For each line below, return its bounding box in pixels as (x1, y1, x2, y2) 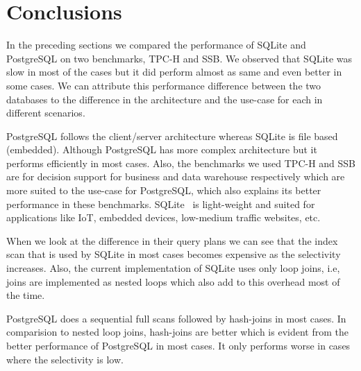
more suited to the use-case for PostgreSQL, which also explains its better (6, 183, 321, 198)
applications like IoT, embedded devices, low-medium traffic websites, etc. (6, 210, 321, 225)
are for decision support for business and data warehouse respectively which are (6, 169, 345, 184)
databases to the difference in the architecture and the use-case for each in (6, 92, 323, 106)
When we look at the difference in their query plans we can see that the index (6, 233, 338, 248)
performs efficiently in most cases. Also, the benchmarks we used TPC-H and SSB (6, 155, 356, 170)
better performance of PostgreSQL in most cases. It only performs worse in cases (6, 338, 351, 352)
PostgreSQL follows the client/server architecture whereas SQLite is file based (6, 128, 338, 143)
